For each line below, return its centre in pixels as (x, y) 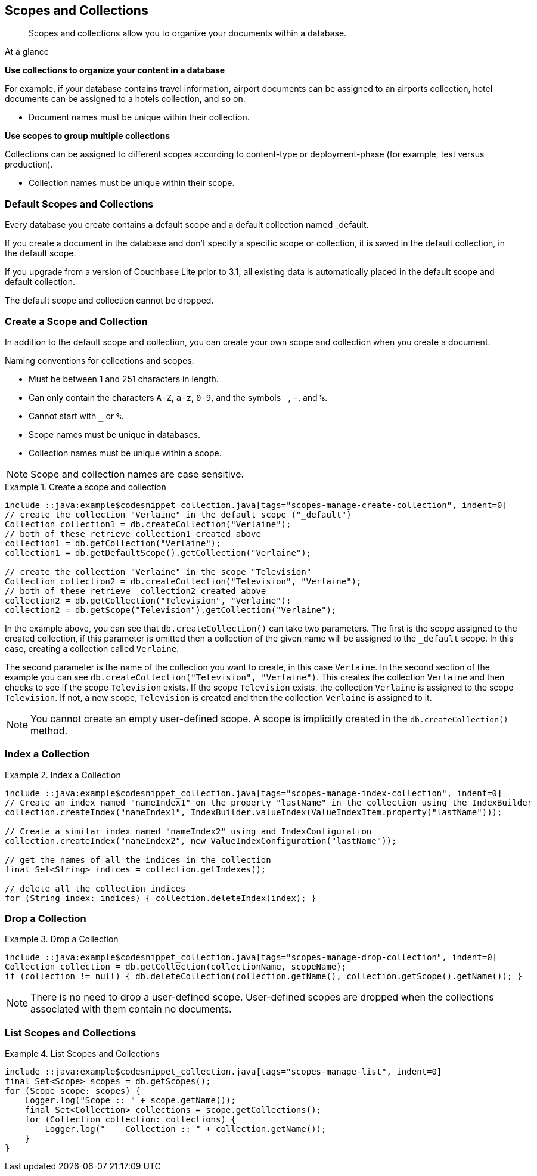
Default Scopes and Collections (79, 204)
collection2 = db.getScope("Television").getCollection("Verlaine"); (171, 610)
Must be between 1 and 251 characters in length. (124, 379)
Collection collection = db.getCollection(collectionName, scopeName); (176, 967)
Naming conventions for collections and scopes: (100, 360)
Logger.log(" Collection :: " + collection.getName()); (186, 1129)
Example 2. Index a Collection (63, 775)
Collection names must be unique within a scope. (125, 453)
